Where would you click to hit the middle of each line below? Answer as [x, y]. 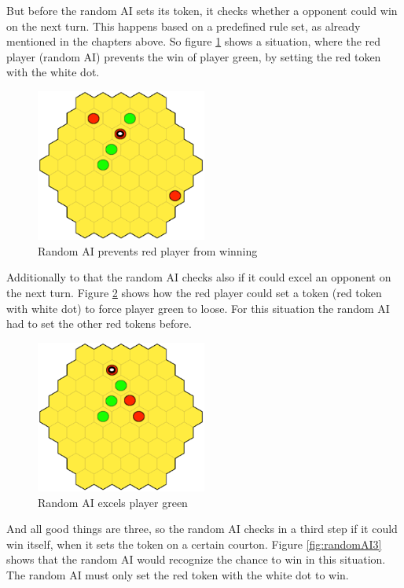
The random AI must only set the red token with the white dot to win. [178, 575]
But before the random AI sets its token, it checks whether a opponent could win [202, 10]
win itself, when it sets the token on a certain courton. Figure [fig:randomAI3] [194, 544]
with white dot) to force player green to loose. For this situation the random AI [198, 308]
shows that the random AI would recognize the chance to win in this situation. [196, 559]
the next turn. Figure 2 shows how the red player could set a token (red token [194, 293]
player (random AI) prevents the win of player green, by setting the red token [194, 56]
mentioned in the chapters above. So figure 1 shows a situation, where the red [194, 41]
